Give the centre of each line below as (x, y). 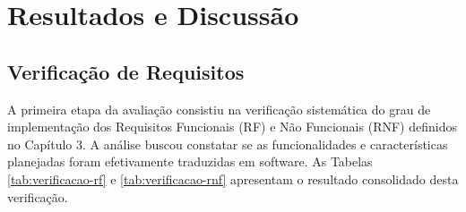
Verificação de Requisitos (126, 71)
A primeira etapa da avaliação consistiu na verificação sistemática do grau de (219, 109)
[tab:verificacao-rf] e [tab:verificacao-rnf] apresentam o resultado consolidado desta (233, 178)
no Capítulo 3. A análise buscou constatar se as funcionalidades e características (228, 144)
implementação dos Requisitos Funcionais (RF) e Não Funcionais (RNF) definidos (232, 127)
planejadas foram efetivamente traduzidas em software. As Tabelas (190, 161)
